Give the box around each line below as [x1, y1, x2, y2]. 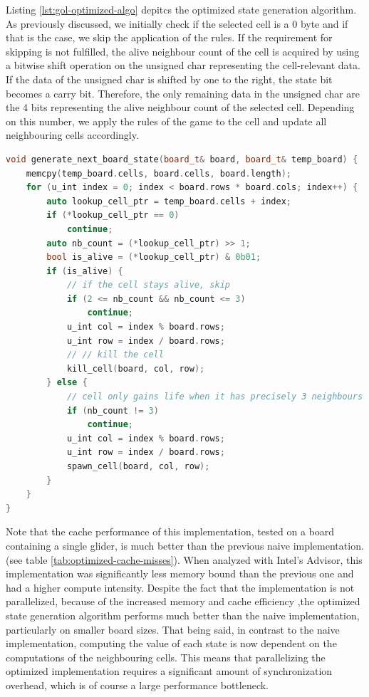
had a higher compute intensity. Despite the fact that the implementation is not [6, 580, 355, 594]
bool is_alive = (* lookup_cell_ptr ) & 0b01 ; [46, 252, 261, 263]
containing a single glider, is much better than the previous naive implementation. [6, 538, 364, 552]
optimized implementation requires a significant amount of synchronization [6, 664, 333, 678]
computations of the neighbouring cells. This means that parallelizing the [6, 649, 326, 664]
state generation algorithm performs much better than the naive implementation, [6, 607, 360, 622]
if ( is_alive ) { [46, 266, 123, 276]
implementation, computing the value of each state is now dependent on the [6, 636, 337, 651]
